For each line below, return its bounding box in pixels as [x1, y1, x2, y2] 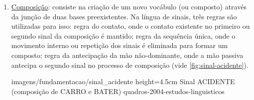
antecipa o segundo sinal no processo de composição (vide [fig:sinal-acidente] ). [11, 59, 249, 70]
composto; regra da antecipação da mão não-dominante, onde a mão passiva [11, 50, 244, 60]
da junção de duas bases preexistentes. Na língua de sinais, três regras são [11, 11, 237, 21]
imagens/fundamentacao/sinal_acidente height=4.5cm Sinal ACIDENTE [11, 76, 235, 87]
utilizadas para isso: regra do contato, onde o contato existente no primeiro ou [11, 21, 250, 31]
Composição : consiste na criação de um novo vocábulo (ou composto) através [11, 1, 247, 11]
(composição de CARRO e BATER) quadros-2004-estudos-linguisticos [11, 86, 225, 96]
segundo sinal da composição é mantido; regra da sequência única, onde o [11, 30, 236, 41]
